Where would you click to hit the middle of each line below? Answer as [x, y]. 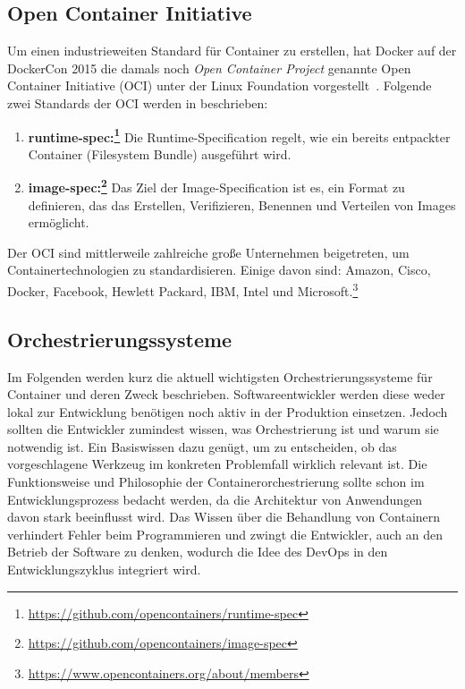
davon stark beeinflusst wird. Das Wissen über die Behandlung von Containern [224, 517]
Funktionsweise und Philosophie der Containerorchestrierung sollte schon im [216, 482]
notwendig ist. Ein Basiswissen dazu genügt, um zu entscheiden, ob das [202, 446]
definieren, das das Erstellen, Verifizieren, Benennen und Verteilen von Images [242, 204]
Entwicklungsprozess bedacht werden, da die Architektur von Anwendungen [215, 499]
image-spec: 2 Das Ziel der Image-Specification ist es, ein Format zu [216, 186]
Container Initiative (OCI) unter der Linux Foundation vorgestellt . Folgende [220, 85]
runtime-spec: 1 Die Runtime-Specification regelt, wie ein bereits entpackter [239, 135]
